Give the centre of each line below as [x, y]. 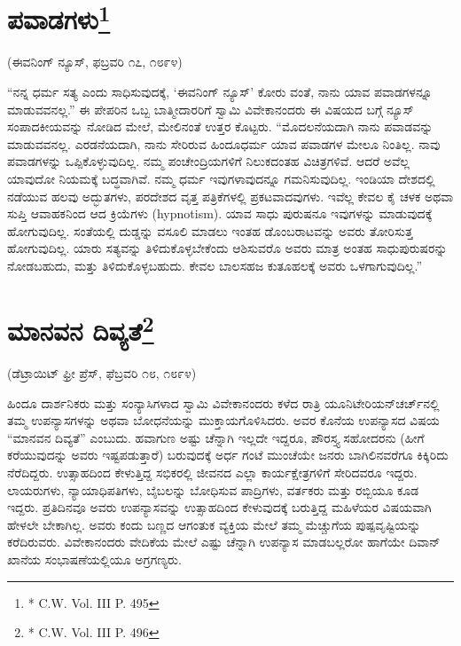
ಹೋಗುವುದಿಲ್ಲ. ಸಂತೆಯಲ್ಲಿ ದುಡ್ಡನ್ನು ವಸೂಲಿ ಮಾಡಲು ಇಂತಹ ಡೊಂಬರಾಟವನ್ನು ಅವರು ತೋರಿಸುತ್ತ [210, 230]
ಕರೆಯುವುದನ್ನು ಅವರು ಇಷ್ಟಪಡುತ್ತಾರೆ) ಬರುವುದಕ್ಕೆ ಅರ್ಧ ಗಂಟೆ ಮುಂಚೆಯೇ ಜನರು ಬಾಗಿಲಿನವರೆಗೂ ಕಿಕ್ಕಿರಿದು [228, 455]
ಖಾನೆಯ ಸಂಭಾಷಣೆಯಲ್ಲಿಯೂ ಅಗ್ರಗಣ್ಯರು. [94, 559]
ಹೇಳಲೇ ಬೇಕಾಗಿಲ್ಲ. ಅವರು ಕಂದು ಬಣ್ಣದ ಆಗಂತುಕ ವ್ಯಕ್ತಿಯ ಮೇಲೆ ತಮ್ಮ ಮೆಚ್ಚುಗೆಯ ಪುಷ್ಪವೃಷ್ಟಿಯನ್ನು [214, 524]
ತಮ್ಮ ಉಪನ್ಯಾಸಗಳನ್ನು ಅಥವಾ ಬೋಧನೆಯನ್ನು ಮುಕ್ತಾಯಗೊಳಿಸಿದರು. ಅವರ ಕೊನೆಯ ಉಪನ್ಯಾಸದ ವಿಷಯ [223, 420]
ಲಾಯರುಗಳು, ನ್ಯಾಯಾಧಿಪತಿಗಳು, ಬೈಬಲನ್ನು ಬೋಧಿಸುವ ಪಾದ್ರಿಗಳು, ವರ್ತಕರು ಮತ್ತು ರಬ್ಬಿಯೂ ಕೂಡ [213, 489]
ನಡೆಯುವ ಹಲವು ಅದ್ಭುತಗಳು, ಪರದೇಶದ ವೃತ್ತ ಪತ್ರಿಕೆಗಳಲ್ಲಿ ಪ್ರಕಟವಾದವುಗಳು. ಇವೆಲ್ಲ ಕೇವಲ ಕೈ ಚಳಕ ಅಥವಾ [230, 196]
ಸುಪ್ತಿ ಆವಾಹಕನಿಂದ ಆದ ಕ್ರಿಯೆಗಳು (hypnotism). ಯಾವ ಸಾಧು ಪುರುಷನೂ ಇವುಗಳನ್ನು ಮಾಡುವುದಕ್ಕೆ [220, 213]
